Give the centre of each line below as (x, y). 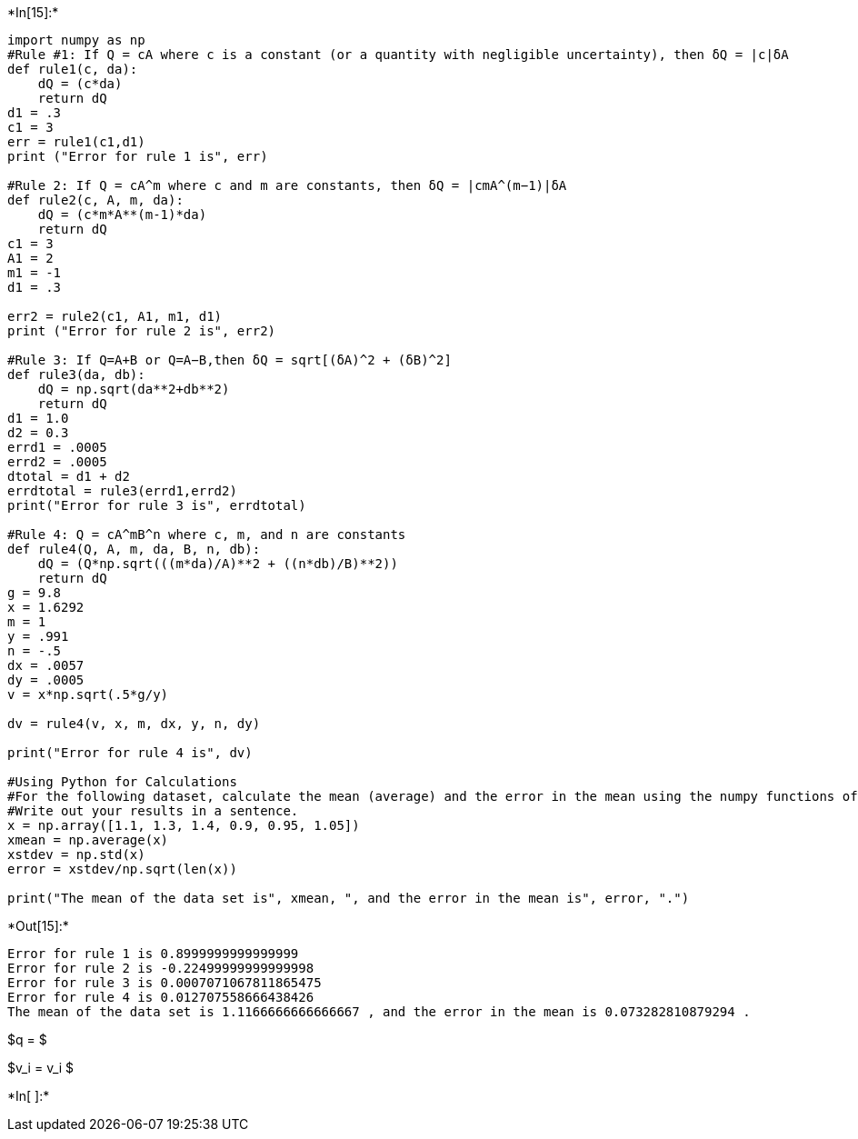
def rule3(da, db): (76, 375)
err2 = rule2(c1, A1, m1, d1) (115, 316)
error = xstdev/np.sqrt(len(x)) (122, 869)
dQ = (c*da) (80, 84)
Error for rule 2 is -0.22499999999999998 (161, 968)
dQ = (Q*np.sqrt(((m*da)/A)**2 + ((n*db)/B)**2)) (218, 564)
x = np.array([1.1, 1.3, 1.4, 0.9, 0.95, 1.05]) (184, 825)
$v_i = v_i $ (41, 1068)
